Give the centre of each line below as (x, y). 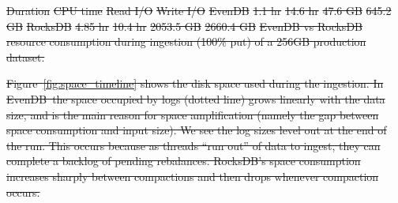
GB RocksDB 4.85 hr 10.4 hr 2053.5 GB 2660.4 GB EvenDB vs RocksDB (184, 26)
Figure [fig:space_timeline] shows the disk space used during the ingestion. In (195, 83)
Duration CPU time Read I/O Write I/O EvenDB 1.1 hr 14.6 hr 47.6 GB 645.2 (199, 10)
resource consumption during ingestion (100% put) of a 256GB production (186, 41)
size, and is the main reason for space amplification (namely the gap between (193, 114)
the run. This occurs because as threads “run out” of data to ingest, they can (193, 145)
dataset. (26, 56)
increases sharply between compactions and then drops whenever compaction (193, 176)
